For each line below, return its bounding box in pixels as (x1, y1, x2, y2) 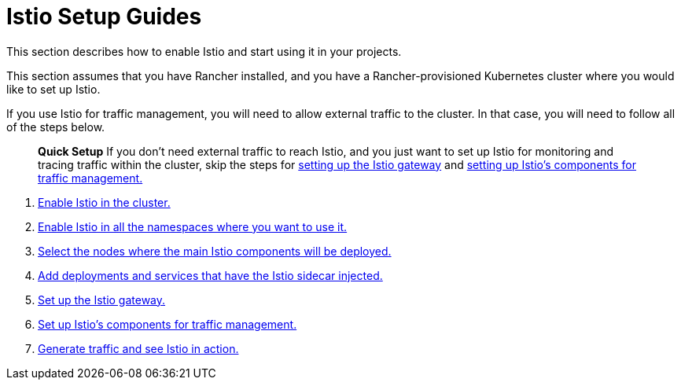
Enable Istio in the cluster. (38, 195, 171, 209)
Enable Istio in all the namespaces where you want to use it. (38, 219, 348, 233)
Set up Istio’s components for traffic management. (38, 317, 297, 331)
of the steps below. (6, 119, 105, 134)
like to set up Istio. (6, 82, 101, 96)
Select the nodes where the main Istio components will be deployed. (38, 244, 392, 258)
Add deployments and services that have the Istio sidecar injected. (38, 268, 383, 282)
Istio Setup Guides (6, 3, 202, 30)
